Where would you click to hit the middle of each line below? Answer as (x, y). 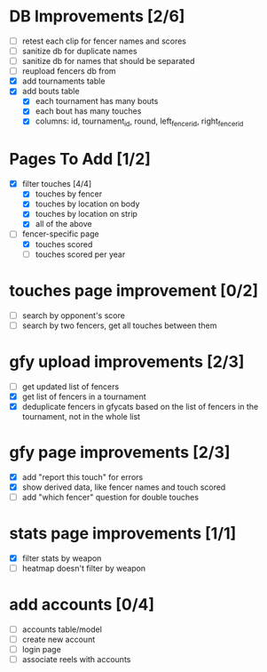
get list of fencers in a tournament (84, 396)
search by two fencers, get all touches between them (119, 325)
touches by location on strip (86, 214)
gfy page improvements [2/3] (120, 453)
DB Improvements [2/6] (97, 16)
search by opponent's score (74, 315)
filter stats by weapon (62, 558)
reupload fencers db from (69, 71)
